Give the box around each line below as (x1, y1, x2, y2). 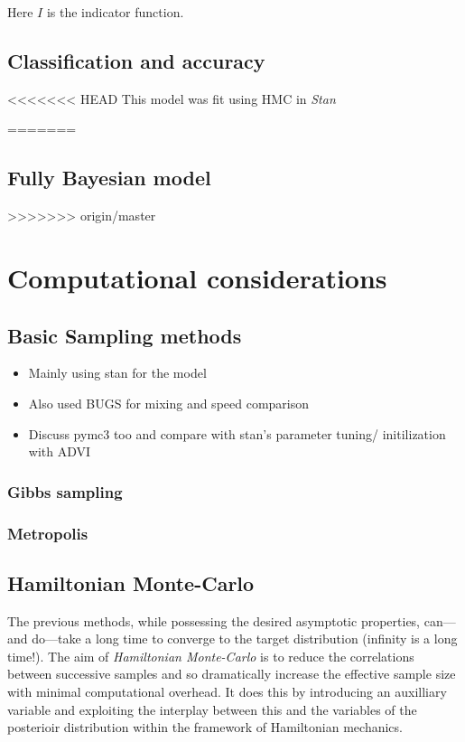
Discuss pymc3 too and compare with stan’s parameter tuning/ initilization (28, 424, 446, 443)
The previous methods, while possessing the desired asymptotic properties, (7, 611, 421, 630)
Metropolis (7, 521, 88, 544)
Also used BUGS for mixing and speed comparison (28, 393, 310, 412)
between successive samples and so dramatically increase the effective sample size (7, 664, 456, 683)
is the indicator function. (46, 3, 184, 21)
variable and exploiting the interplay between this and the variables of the (7, 700, 417, 719)
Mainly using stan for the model (28, 363, 207, 382)
